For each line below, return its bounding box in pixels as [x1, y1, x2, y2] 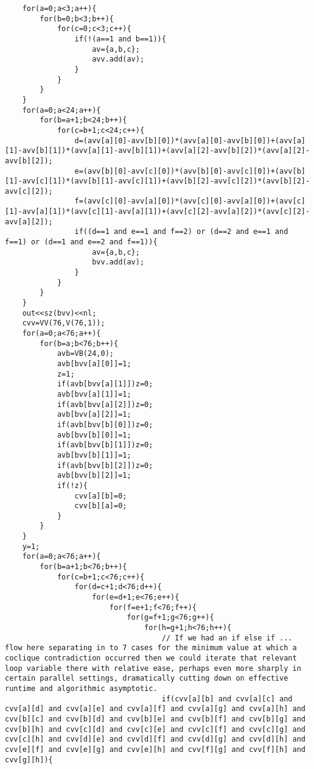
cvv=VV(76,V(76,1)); [22, 319, 105, 328]
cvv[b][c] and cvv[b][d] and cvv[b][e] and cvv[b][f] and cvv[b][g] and [5, 714, 305, 723]
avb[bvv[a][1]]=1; [57, 389, 131, 399]
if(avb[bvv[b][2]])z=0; [57, 461, 153, 470]
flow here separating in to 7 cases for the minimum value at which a [5, 643, 297, 653]
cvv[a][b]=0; [74, 491, 127, 500]
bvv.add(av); [92, 258, 145, 267]
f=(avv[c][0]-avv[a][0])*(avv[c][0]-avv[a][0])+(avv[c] [74, 197, 305, 206]
